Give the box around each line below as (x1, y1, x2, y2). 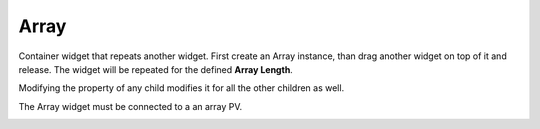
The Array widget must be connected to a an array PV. (18, 100, 243, 112)
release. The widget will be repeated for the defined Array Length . (18, 63, 294, 75)
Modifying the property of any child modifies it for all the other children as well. (18, 82, 345, 94)
